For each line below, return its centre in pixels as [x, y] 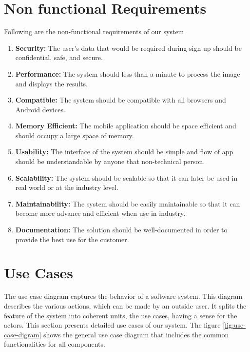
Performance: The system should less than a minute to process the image [128, 73]
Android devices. [40, 109]
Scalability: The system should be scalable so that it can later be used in [126, 177]
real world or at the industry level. [67, 187]
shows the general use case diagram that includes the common [136, 334]
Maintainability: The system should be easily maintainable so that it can [128, 203]
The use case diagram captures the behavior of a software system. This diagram [123, 296]
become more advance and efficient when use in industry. [100, 213]
